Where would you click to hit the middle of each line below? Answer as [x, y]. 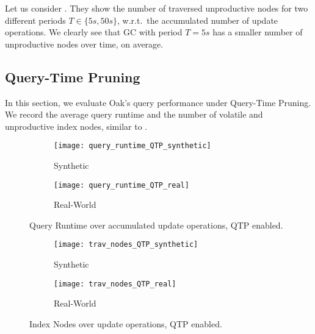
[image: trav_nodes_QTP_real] [115, 284]
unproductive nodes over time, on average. [84, 44]
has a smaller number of [258, 32]
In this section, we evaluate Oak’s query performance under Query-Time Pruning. [158, 102]
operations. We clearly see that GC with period [94, 32]
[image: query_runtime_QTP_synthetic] [132, 146]
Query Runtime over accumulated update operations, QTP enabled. [156, 225]
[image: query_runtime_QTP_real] [121, 185]
